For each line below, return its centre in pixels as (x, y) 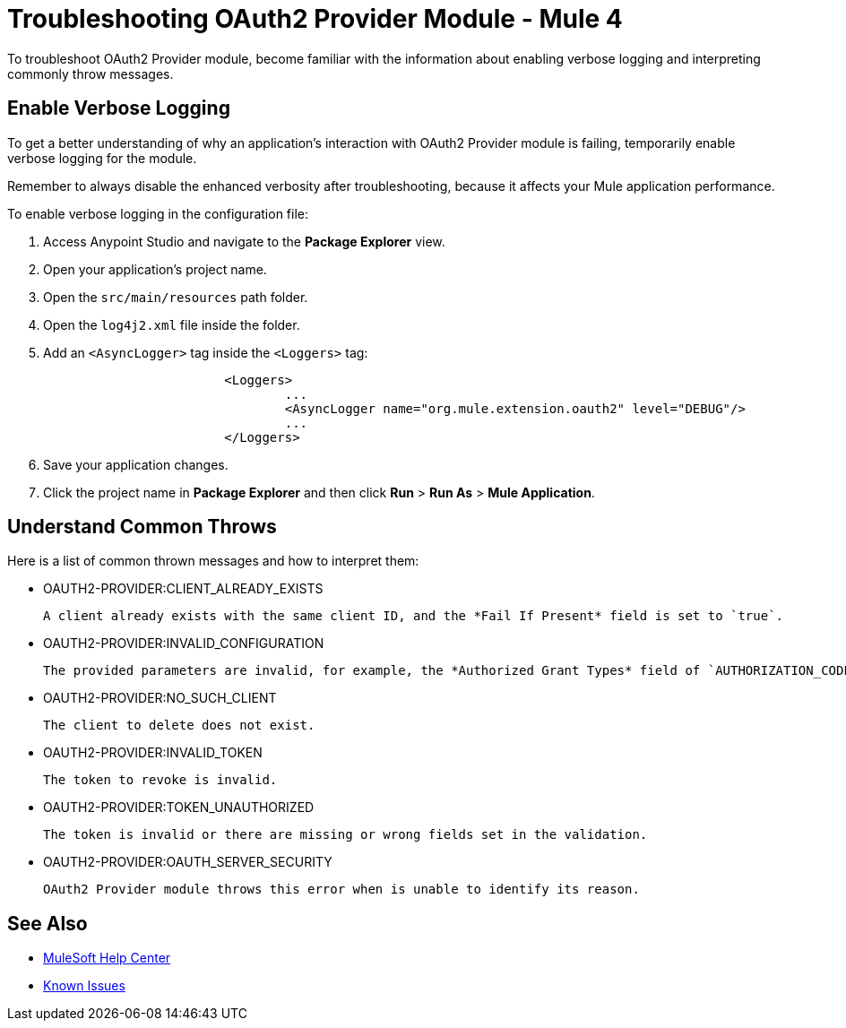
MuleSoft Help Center (107, 958)
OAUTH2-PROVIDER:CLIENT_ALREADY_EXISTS (183, 589)
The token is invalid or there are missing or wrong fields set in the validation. (345, 835)
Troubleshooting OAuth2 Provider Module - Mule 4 (315, 19)
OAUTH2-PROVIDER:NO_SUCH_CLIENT (160, 698)
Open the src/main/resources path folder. (176, 297)
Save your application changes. (136, 464)
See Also (47, 923)
